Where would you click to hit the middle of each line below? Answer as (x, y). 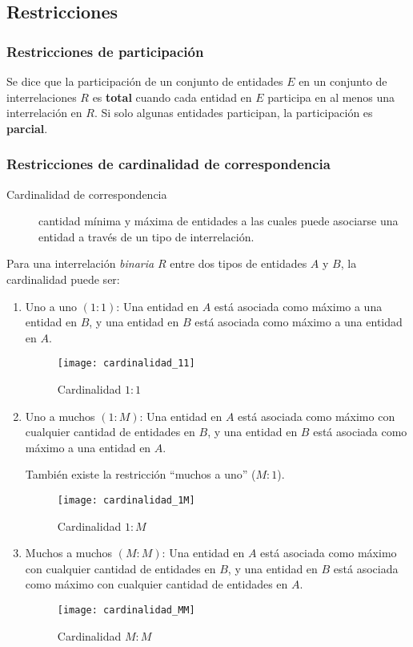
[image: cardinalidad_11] (126, 364)
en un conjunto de (343, 81)
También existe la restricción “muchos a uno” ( (140, 474)
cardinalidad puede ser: (63, 279)
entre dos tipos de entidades (239, 263)
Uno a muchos (60, 416)
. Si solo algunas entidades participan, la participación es (233, 113)
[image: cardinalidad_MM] (126, 610)
